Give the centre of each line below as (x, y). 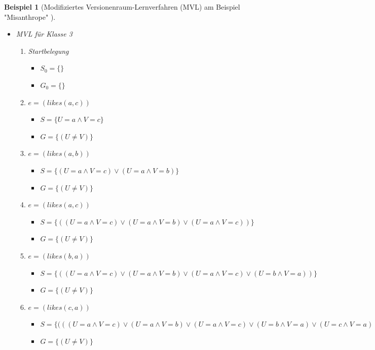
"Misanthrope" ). (30, 17)
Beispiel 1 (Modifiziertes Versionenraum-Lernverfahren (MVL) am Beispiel (122, 7)
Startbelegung (48, 51)
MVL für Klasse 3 (44, 34)
